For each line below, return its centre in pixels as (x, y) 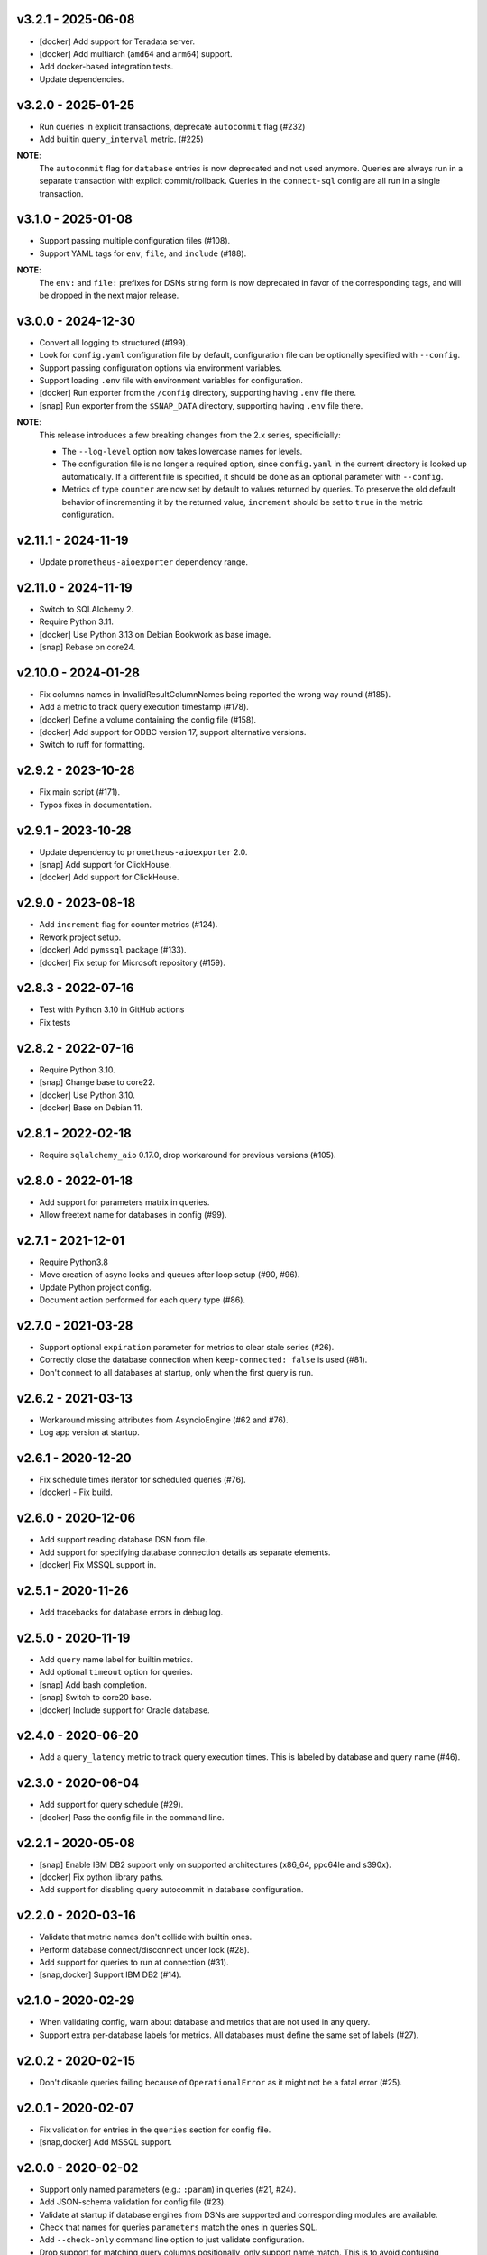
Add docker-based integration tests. (106, 67)
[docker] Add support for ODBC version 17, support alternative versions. (173, 732)
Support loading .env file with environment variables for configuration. (171, 381)
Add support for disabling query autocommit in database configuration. (171, 1890)
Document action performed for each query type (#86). (142, 1300)
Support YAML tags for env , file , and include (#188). (143, 253)
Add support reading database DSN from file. (123, 1540)
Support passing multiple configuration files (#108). (135, 241)
